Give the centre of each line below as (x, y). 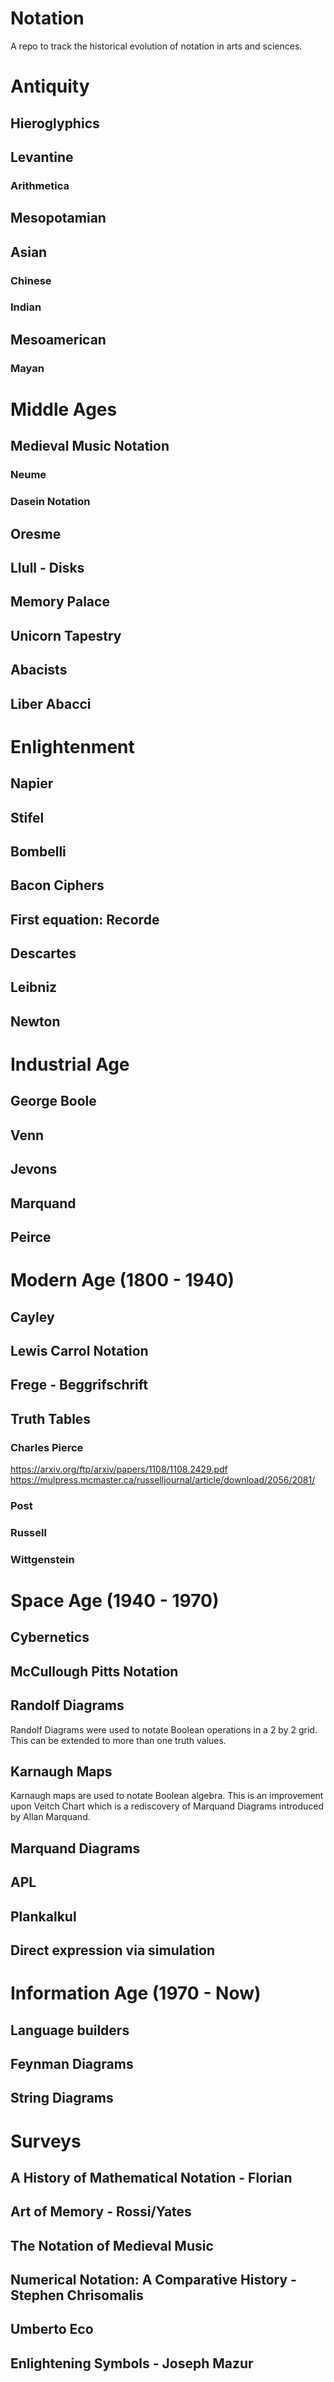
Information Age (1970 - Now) (136, 1993)
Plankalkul (43, 1916)
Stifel (27, 817)
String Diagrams (62, 2098)
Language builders (70, 2030)
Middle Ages (64, 409)
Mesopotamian (58, 218)
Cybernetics (50, 1637)
